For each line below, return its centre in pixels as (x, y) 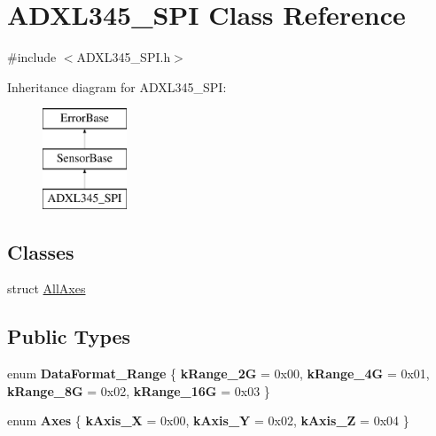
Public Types (69, 336)
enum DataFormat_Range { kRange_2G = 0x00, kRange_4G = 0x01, (218, 374)
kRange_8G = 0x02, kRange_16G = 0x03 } (139, 390)
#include (32, 57)
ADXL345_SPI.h (124, 57)
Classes (41, 251)
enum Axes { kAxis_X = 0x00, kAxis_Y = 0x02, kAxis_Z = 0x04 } (208, 420)
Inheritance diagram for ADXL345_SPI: (117, 86)
